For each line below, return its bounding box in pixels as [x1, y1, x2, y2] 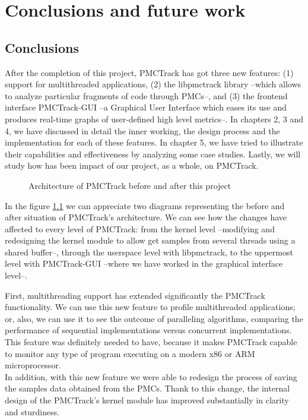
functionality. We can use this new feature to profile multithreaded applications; [5, 301, 296, 313]
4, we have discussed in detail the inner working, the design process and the [5, 124, 280, 137]
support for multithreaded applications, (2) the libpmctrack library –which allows [5, 78, 301, 90]
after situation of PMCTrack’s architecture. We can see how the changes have [5, 211, 287, 223]
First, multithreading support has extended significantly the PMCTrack [5, 289, 265, 301]
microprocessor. [5, 359, 61, 371]
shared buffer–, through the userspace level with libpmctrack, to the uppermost [5, 245, 293, 258]
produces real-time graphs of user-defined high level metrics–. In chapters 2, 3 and [5, 112, 304, 125]
